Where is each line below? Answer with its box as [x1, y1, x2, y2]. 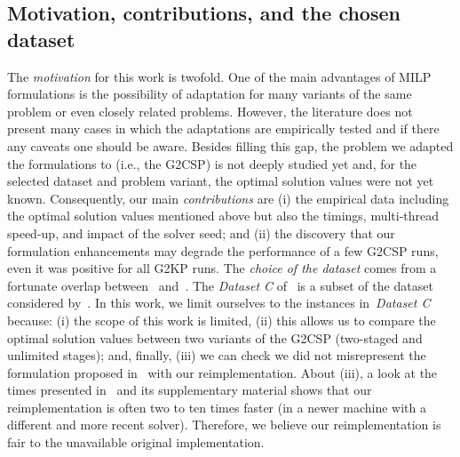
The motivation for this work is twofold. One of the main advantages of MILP [7, 67, 432, 85]
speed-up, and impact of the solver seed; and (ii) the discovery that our [7, 223, 395, 242]
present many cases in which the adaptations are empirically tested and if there [7, 119, 440, 138]
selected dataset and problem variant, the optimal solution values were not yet [7, 172, 434, 190]
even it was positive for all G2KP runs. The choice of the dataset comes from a [7, 259, 437, 277]
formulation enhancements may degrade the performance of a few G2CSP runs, [7, 241, 439, 260]
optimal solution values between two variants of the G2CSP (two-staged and [7, 328, 423, 347]
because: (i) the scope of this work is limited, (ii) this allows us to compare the [7, 310, 436, 329]
